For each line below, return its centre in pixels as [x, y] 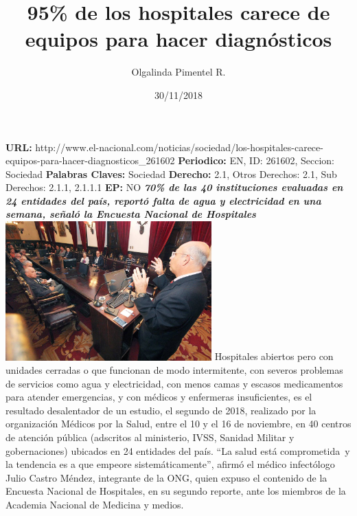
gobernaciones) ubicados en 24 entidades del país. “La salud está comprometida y [178, 450]
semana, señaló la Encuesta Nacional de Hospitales [131, 214]
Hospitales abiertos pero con [274, 356]
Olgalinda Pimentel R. [178, 72]
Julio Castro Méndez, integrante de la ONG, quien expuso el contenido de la [166, 477]
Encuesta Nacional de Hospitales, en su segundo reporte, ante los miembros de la [176, 491]
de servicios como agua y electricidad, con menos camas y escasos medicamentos [174, 383]
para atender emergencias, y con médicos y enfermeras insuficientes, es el [159, 397]
